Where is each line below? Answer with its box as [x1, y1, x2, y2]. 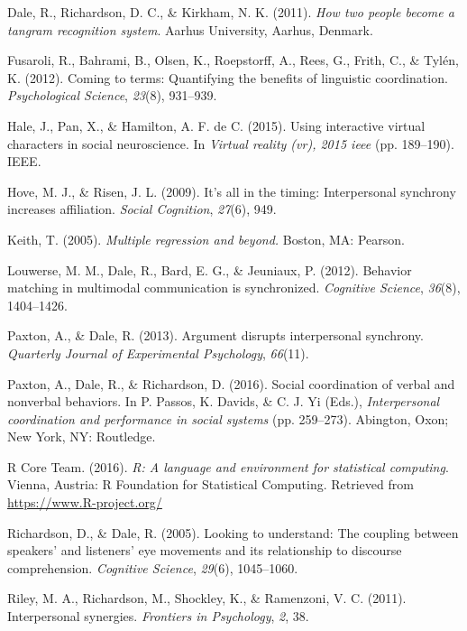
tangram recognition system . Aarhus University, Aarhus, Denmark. [7, 20, 373, 39]
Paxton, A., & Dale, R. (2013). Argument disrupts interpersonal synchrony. [7, 326, 424, 345]
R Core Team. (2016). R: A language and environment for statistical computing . [7, 457, 449, 476]
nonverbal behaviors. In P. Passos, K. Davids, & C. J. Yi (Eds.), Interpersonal [7, 392, 440, 411]
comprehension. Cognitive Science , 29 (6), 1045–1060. [7, 558, 298, 577]
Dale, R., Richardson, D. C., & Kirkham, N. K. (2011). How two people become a [7, 3, 454, 21]
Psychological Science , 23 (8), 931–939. [7, 86, 217, 105]
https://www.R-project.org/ [7, 493, 162, 512]
